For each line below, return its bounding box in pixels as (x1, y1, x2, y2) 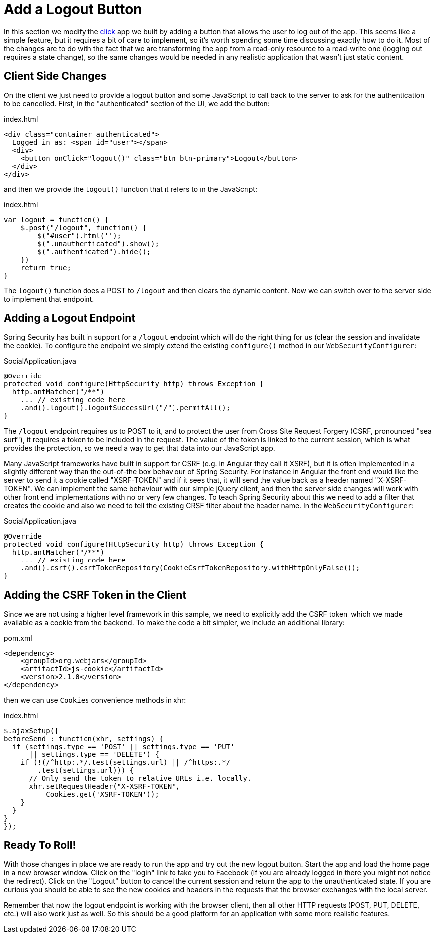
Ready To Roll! (4, 839, 76, 851)
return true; (20, 263, 71, 272)
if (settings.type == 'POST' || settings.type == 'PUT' (12, 743, 235, 751)
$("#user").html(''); (37, 231, 122, 240)
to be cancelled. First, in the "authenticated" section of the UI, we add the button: (4, 99, 270, 108)
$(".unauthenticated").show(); (37, 239, 159, 248)
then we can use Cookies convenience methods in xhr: (4, 696, 186, 705)
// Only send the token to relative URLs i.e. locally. (29, 774, 252, 783)
